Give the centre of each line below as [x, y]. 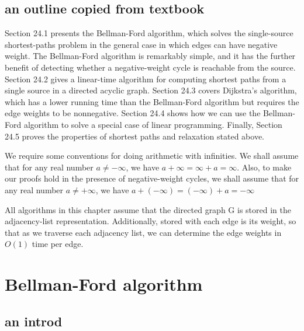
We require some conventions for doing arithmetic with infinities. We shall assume [152, 156]
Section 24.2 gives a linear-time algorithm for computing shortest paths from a [146, 79]
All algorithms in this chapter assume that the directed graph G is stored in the [148, 209]
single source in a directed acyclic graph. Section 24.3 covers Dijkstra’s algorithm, [151, 90]
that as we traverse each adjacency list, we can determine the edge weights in [143, 232]
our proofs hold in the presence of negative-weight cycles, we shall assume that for [152, 178]
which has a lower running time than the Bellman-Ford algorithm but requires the [152, 101]
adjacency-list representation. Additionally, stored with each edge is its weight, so [151, 221]
